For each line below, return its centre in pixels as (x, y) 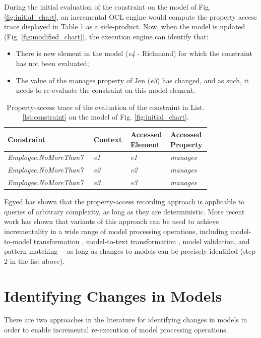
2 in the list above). (34, 261)
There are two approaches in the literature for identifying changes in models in (126, 320)
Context (108, 139)
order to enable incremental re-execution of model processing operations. (116, 330)
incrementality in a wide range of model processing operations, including (116, 231)
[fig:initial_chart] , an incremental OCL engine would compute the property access (130, 16)
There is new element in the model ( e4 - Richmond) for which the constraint (134, 53)
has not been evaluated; (52, 63)
